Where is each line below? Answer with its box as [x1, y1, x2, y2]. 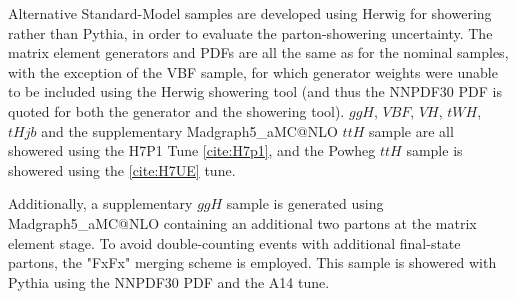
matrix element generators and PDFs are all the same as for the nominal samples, [8, 42, 509, 63]
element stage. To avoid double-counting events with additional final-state [8, 232, 461, 253]
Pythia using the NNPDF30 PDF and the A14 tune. [8, 271, 330, 292]
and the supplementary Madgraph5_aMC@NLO [41, 120, 338, 141]
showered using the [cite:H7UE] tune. [8, 159, 236, 180]
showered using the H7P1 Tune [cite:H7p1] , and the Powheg [8, 140, 376, 161]
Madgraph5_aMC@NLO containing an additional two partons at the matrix [8, 212, 477, 233]
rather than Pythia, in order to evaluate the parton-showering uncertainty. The [8, 22, 493, 43]
